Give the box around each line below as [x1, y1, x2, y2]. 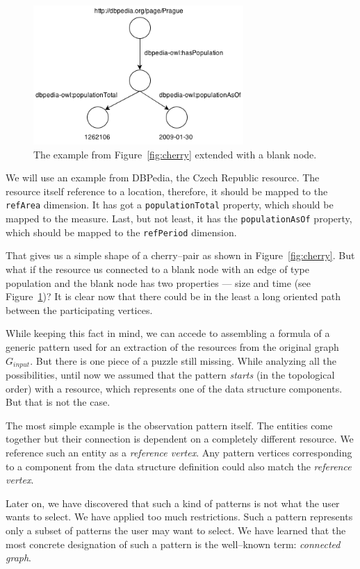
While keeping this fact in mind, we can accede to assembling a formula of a [6, 326, 330, 340]
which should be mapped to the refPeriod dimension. [6, 224, 237, 239]
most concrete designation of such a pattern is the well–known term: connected [6, 536, 341, 551]
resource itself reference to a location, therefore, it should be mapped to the [6, 183, 328, 198]
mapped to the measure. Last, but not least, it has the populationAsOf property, [6, 211, 352, 226]
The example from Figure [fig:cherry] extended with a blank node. [33, 147, 317, 161]
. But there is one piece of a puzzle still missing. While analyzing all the [30, 353, 336, 368]
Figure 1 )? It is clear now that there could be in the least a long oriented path [6, 289, 341, 304]
